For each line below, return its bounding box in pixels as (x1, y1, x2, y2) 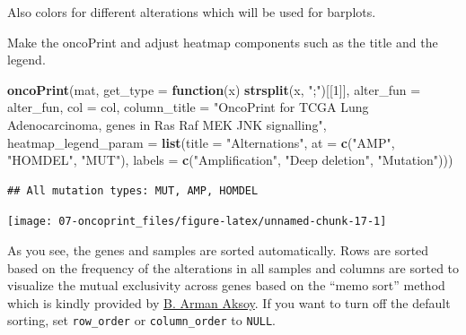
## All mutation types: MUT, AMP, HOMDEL (7, 184, 259, 197)
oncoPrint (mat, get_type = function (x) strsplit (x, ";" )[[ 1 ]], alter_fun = (7, 80, 421, 99)
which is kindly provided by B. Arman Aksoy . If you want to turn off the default (7, 293, 451, 312)
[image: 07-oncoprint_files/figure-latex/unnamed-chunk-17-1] (7, 215, 387, 228)
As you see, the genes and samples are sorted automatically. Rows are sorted (7, 241, 429, 259)
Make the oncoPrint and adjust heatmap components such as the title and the (7, 32, 438, 51)
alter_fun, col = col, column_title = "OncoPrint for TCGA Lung (7, 98, 369, 116)
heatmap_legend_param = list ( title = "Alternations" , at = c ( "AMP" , (7, 133, 395, 151)
